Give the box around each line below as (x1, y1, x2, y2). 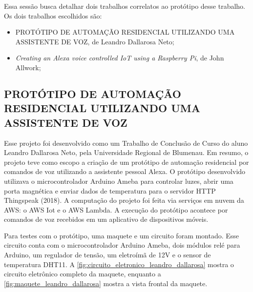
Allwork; (15, 62, 41, 72)
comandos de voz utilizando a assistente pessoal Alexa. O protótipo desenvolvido (4, 166, 246, 176)
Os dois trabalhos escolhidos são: (4, 10, 102, 20)
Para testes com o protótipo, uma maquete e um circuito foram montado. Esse (4, 230, 239, 240)
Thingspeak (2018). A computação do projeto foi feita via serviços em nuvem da (4, 195, 244, 205)
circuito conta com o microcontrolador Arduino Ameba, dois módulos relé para (4, 240, 240, 250)
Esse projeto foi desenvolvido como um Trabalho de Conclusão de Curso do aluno (4, 137, 248, 148)
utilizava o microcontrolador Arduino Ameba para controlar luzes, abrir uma (4, 175, 233, 186)
